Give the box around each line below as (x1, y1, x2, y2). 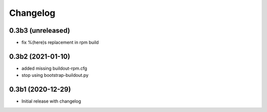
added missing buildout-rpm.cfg (21, 65, 88, 71)
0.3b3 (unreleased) (9, 26, 70, 35)
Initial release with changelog (21, 98, 81, 104)
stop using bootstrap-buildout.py (21, 72, 89, 78)
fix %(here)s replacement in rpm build (21, 40, 99, 46)
